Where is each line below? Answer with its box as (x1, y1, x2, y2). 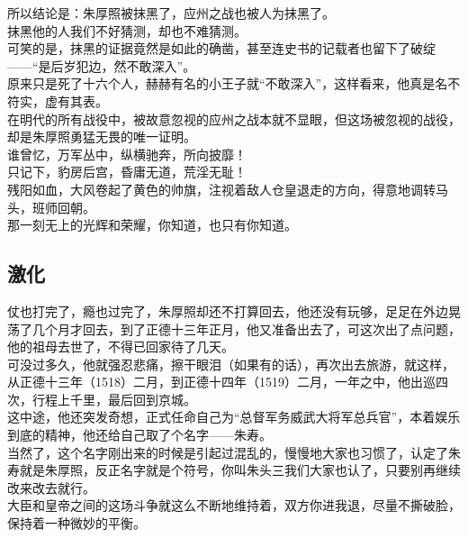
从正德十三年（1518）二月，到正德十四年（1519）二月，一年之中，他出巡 (7, 372, 436, 391)
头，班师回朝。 (7, 197, 95, 216)
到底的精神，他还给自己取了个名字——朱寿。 (7, 425, 272, 444)
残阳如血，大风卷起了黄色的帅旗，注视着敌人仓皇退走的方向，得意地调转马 (7, 179, 448, 198)
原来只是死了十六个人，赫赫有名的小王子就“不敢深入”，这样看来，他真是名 (7, 74, 448, 93)
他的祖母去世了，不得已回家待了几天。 (7, 337, 234, 356)
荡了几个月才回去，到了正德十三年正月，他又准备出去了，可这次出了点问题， (7, 319, 461, 338)
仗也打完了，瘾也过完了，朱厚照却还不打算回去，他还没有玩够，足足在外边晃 (7, 301, 461, 320)
